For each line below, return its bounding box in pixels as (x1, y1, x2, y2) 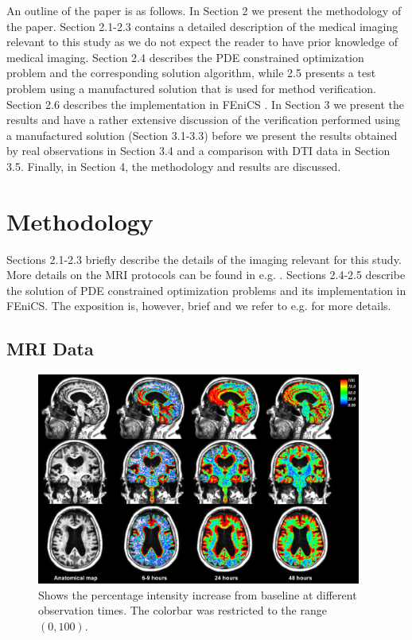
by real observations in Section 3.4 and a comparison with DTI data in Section (6, 142, 391, 159)
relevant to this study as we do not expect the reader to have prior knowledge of (6, 33, 398, 50)
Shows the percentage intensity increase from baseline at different (38, 586, 357, 603)
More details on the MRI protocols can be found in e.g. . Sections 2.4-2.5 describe (6, 266, 406, 283)
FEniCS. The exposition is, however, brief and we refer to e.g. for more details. (6, 297, 391, 314)
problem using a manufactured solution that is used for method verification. (6, 80, 376, 96)
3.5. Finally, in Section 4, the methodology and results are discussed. (6, 157, 341, 174)
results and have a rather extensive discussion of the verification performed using (6, 111, 401, 128)
